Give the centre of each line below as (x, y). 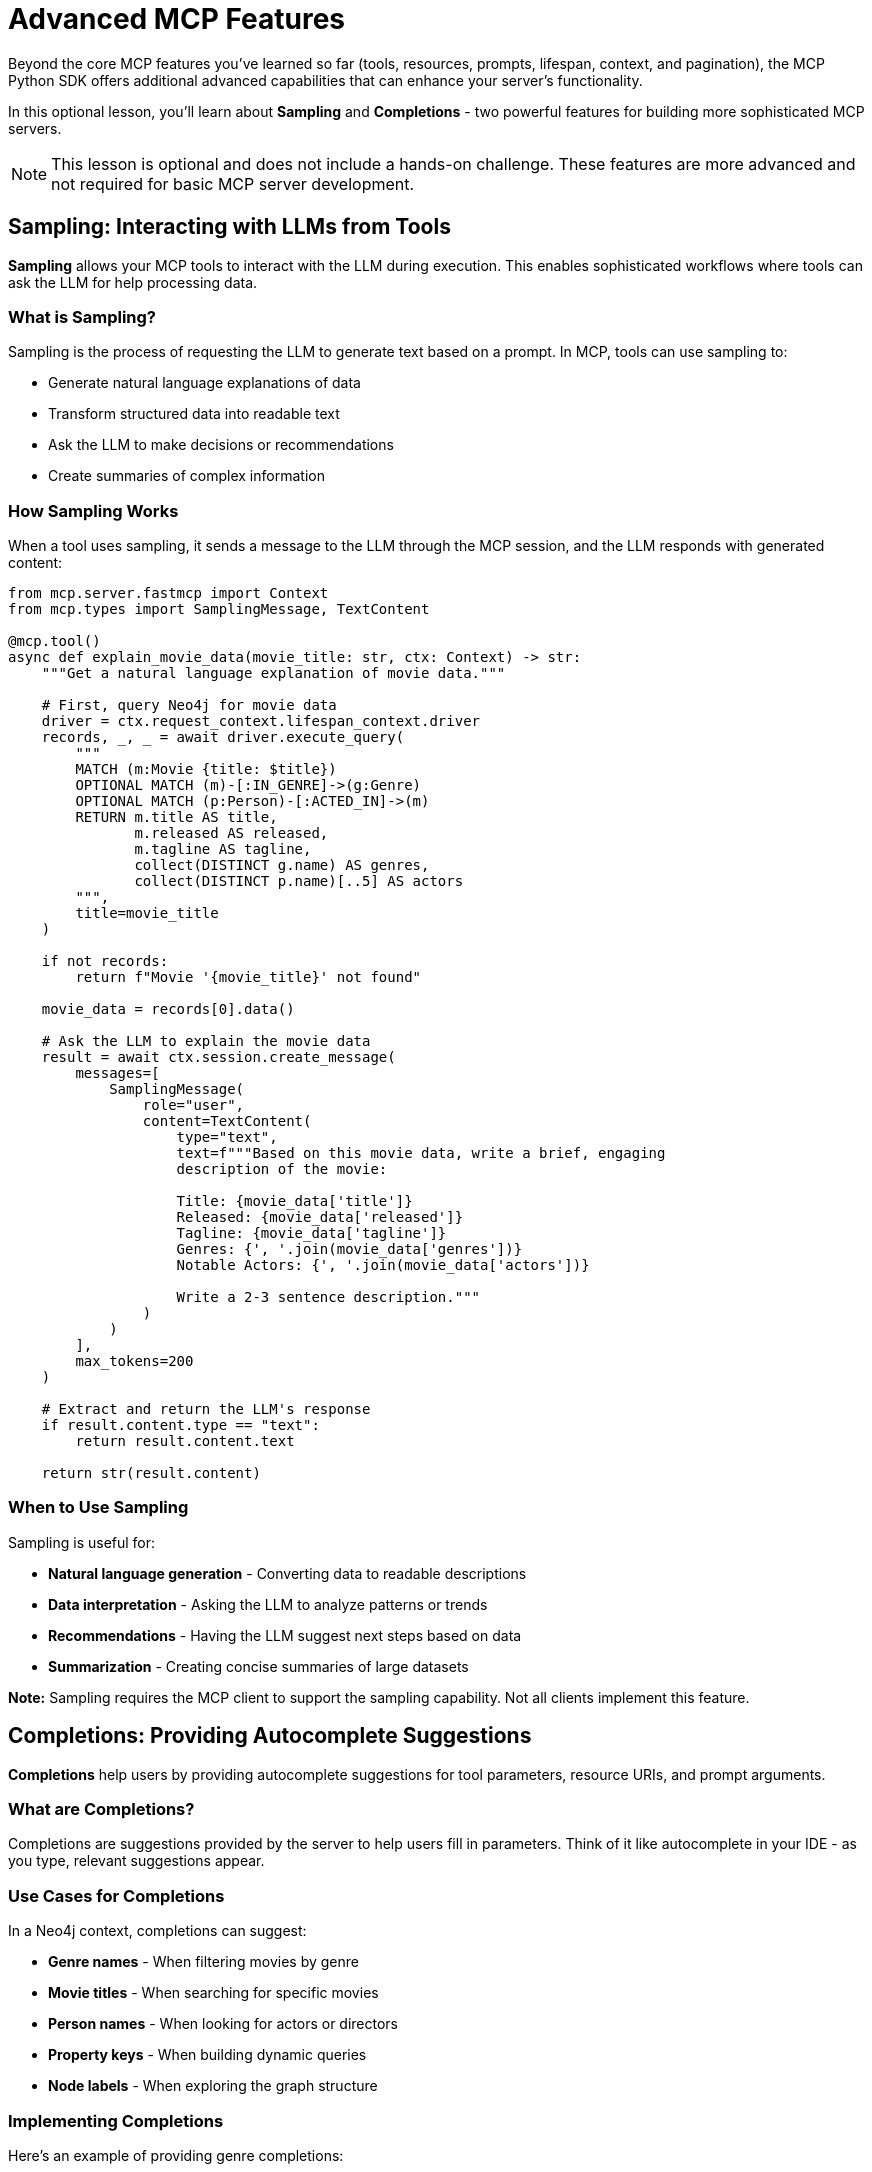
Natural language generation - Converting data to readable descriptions (287, 1573)
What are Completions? (101, 1809)
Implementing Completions (116, 2120)
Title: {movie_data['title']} (294, 1201)
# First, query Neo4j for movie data (189, 705)
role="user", (193, 1105)
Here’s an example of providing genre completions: (176, 2155)
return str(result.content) (151, 1473)
